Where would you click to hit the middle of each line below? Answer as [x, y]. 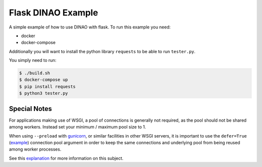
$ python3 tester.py [43, 93]
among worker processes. [35, 149]
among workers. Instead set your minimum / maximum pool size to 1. [78, 127]
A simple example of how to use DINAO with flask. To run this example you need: [90, 27]
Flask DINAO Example [54, 13]
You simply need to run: [33, 60]
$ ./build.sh [35, 73]
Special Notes [31, 109]
